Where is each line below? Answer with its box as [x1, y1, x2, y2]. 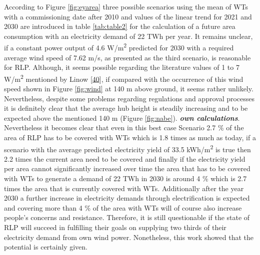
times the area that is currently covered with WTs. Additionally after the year [4, 183, 244, 193]
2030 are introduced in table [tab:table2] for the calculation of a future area [4, 21, 235, 31]
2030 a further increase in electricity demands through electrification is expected [4, 193, 250, 203]
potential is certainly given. [4, 242, 87, 252]
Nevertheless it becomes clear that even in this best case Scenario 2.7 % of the [4, 122, 244, 133]
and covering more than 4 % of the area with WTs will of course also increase [4, 202, 242, 213]
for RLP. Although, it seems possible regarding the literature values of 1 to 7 [4, 62, 239, 72]
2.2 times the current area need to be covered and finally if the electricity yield [4, 153, 245, 164]
